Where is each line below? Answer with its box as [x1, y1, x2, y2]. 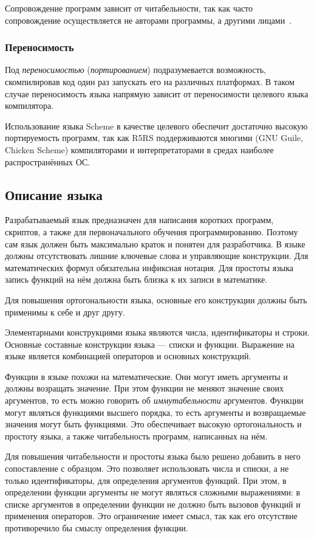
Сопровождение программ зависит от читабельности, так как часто [5, 2, 253, 14]
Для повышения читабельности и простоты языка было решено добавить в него [5, 450, 301, 463]
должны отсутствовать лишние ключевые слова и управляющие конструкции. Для [5, 249, 309, 262]
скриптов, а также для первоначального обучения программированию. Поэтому [5, 225, 298, 238]
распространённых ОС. [5, 155, 90, 168]
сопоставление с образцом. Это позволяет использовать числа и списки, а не [5, 462, 289, 475]
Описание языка [5, 185, 103, 204]
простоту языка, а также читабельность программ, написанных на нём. [5, 429, 268, 442]
